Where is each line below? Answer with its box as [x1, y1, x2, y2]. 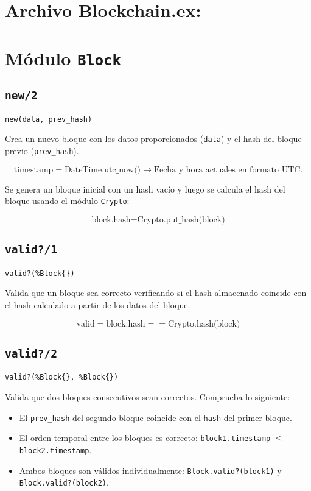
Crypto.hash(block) [167, 319, 240, 328]
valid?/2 [5, 347, 57, 360]
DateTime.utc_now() [65, 165, 141, 174]
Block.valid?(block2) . [19, 476, 109, 489]
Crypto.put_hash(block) [137, 215, 225, 224]
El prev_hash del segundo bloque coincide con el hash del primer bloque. [19, 411, 292, 423]
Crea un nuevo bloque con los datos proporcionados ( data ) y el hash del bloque [5, 132, 302, 145]
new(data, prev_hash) [5, 115, 93, 124]
